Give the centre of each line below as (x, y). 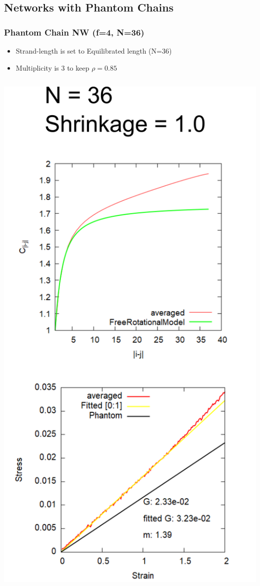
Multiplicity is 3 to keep (52, 67)
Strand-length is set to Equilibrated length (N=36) (94, 51)
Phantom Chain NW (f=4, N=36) (74, 32)
